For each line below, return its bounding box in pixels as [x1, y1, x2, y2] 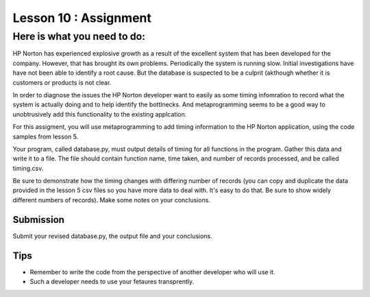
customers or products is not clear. [12, 78, 112, 86]
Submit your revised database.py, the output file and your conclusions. [12, 232, 212, 240]
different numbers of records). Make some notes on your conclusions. [12, 195, 210, 204]
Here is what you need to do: [12, 30, 146, 43]
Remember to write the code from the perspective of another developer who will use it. [29, 268, 275, 276]
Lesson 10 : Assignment [12, 10, 152, 25]
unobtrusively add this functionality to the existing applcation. [12, 110, 187, 118]
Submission [12, 213, 65, 226]
